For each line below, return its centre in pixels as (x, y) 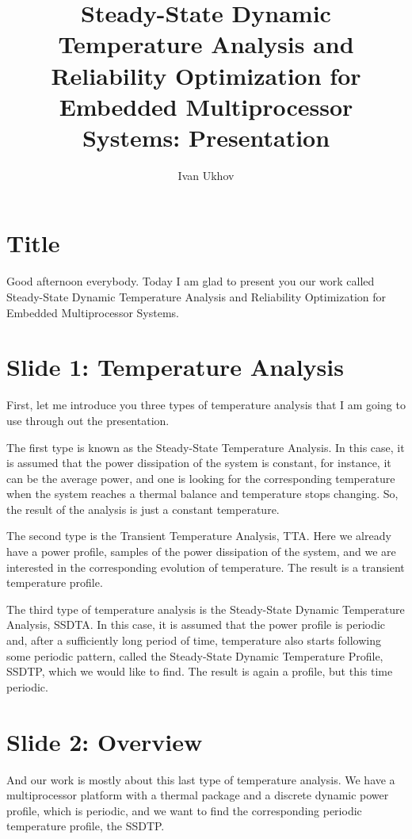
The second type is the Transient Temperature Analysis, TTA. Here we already (199, 536)
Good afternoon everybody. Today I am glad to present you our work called (191, 281)
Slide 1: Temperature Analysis (175, 367)
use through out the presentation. (88, 420)
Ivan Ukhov (206, 175)
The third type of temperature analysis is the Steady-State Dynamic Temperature (206, 609)
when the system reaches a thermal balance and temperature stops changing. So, (202, 494)
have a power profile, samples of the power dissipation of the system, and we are (201, 552)
